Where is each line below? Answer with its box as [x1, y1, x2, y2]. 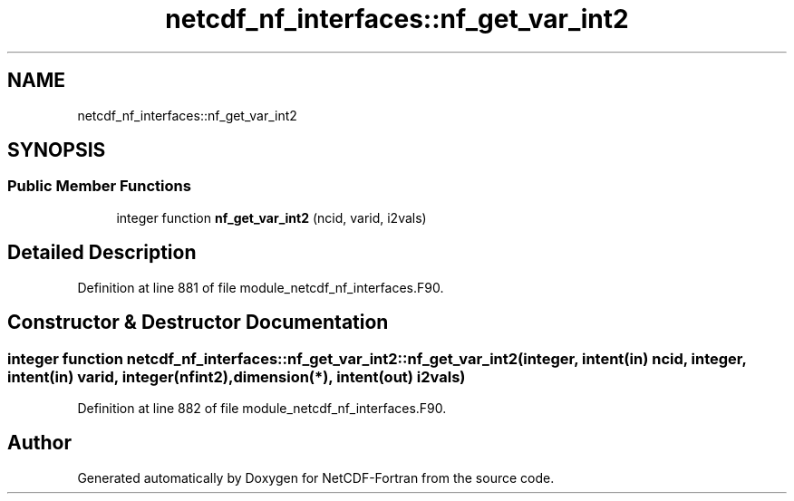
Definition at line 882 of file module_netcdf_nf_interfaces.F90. [77, 400, 447, 416]
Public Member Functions [7, 177, 191, 196]
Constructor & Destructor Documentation [7, 311, 389, 334]
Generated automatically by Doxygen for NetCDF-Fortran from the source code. [77, 469, 555, 486]
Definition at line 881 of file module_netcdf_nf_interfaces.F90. [77, 279, 444, 295]
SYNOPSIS [7, 139, 106, 162]
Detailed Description [7, 241, 197, 265]
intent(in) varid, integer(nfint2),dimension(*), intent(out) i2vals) [7, 367, 466, 386]
